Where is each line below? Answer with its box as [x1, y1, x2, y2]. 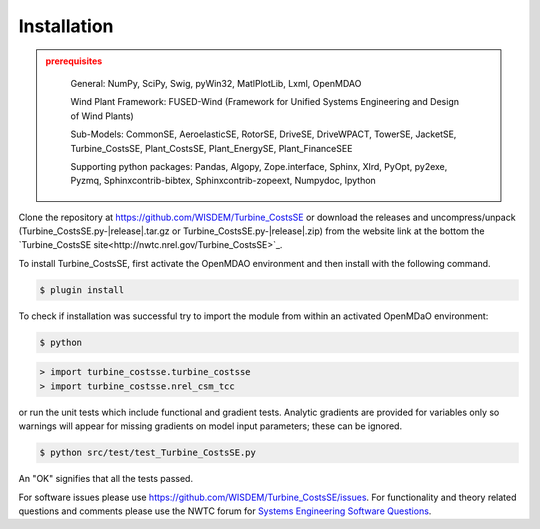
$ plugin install [39, 284, 125, 295]
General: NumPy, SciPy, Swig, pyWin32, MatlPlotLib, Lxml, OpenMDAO [70, 77, 362, 89]
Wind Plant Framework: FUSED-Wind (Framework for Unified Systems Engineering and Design [70, 96, 460, 108]
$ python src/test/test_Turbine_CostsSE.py [39, 447, 257, 459]
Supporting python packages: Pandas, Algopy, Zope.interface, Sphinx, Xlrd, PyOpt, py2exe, [70, 160, 448, 172]
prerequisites [45, 55, 103, 67]
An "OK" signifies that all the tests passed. [18, 473, 194, 485]
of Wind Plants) [70, 110, 134, 122]
